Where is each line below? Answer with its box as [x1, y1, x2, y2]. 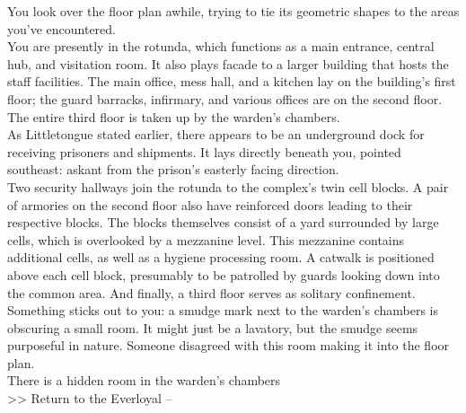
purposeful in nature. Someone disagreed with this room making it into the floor [7, 336, 450, 355]
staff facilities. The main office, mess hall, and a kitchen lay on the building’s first [7, 72, 456, 91]
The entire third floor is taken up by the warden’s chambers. [7, 107, 340, 126]
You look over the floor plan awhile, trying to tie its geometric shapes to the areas [7, 2, 460, 20]
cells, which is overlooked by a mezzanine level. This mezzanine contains [7, 230, 405, 249]
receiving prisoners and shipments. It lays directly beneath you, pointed [7, 142, 401, 161]
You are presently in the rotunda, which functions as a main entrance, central [7, 37, 435, 56]
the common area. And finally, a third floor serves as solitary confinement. [7, 283, 416, 302]
